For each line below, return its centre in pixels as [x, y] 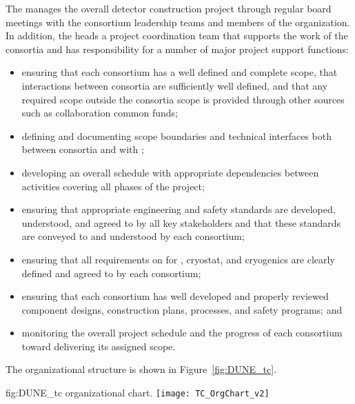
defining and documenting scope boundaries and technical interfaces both [176, 135]
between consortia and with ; [83, 149]
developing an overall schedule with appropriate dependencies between [170, 172]
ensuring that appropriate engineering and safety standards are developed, [179, 209]
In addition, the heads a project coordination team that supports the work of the [177, 36]
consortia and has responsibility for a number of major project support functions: [177, 49]
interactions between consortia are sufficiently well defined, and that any [175, 85]
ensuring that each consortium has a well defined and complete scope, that [180, 72]
